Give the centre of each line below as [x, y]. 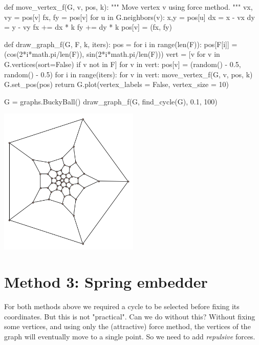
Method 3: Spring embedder [106, 282]
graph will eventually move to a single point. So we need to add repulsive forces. [130, 336]
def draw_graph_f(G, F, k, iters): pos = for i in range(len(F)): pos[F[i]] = [121, 44]
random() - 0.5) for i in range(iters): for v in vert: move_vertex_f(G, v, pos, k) [128, 74]
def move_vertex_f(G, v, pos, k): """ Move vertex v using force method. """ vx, [128, 7]
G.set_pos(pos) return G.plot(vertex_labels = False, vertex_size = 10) [116, 84]
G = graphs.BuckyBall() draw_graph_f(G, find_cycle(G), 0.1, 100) [111, 101]
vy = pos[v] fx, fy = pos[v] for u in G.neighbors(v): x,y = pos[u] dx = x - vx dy [129, 17]
